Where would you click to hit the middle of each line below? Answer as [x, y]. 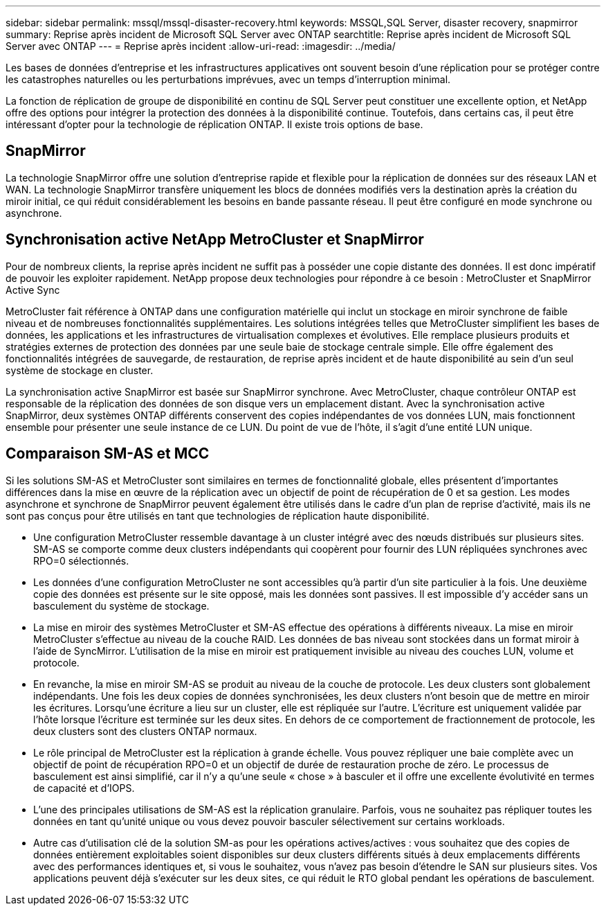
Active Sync [33, 290]
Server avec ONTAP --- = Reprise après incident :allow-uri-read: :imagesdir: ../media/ [201, 46]
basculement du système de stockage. [121, 605]
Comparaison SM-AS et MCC [108, 454]
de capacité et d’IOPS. [84, 788]
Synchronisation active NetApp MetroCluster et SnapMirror [215, 240]
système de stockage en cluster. [80, 370]
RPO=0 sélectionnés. [81, 560]
